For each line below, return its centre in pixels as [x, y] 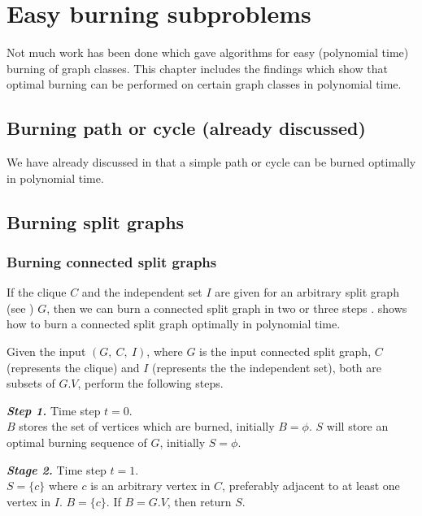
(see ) [20, 308]
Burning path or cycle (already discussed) [186, 128]
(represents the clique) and [73, 367]
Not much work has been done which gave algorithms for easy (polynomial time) [208, 52]
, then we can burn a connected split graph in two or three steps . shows [227, 308]
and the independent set [142, 292]
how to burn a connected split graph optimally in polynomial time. [174, 324]
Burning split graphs [96, 221]
